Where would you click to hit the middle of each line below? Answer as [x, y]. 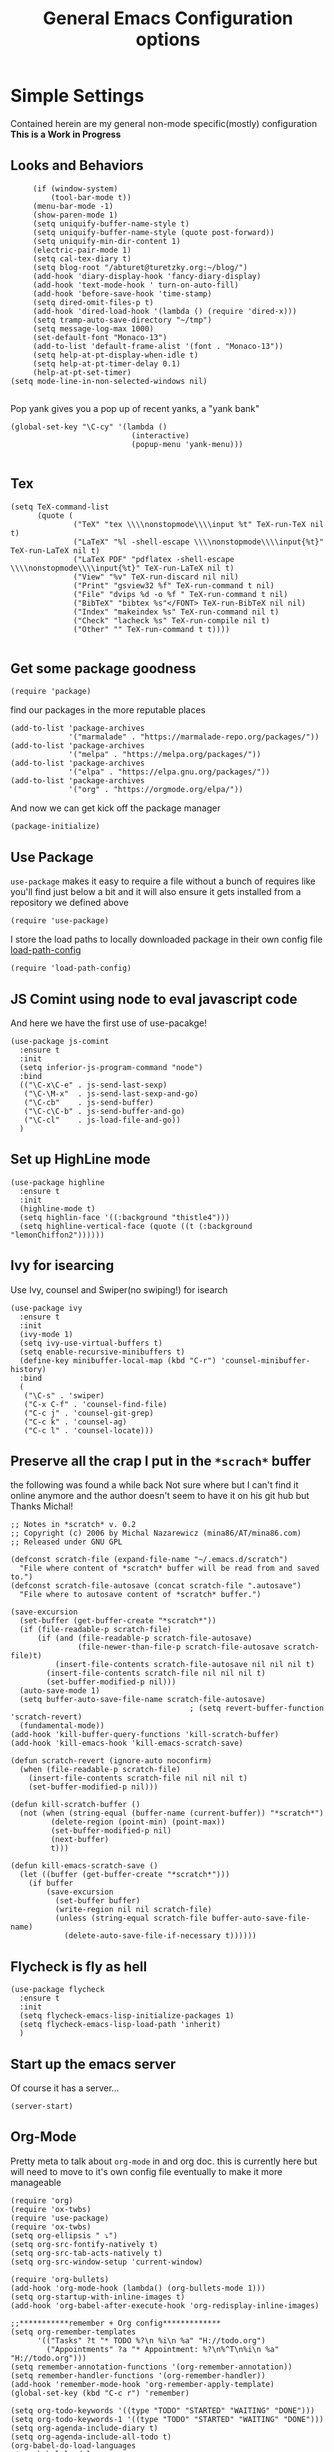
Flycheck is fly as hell [79, 1966]
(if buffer [51, 1883]
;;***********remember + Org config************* [116, 2323]
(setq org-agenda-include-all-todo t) [91, 2437]
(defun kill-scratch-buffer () [75, 1805]
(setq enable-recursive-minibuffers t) [102, 1352]
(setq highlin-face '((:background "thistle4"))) [124, 1217]
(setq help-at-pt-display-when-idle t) [115, 355]
